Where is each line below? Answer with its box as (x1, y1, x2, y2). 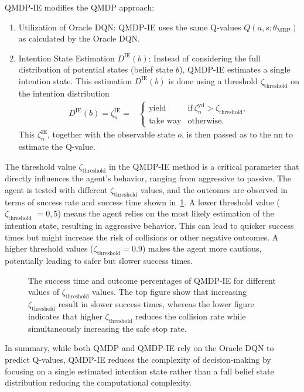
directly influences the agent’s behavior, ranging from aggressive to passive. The (5, 172, 292, 184)
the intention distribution (18, 87, 110, 99)
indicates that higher (28, 310, 103, 322)
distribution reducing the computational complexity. (5, 376, 192, 388)
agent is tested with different (5, 184, 108, 196)
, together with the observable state (47, 128, 175, 140)
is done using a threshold (168, 74, 258, 87)
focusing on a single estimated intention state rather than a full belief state (5, 365, 274, 377)
